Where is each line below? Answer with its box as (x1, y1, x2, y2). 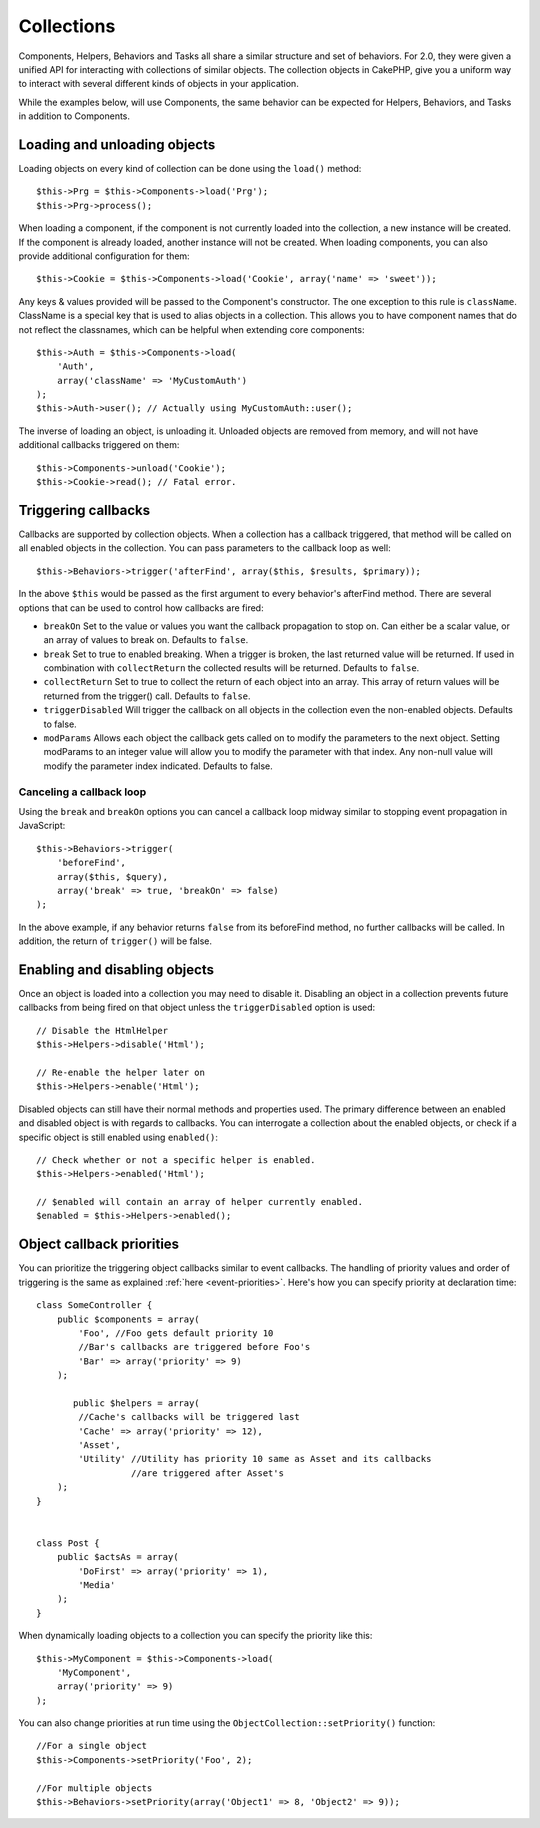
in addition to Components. (18, 110, 130, 122)
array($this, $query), (56, 871, 169, 882)
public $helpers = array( (73, 1397, 200, 1409)
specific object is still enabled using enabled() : (18, 1131, 219, 1143)
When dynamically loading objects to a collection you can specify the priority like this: (18, 1630, 373, 1642)
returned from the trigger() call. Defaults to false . (43, 690, 251, 702)
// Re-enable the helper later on (36, 1066, 205, 1078)
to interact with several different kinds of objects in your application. (18, 78, 299, 90)
